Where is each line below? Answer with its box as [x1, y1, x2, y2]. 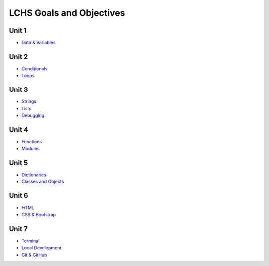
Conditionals [21, 65, 48, 72]
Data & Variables [21, 40, 56, 46]
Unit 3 [9, 86, 28, 94]
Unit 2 [9, 52, 28, 61]
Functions [21, 138, 42, 144]
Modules [21, 146, 40, 152]
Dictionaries [21, 172, 47, 177]
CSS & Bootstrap [21, 211, 56, 217]
